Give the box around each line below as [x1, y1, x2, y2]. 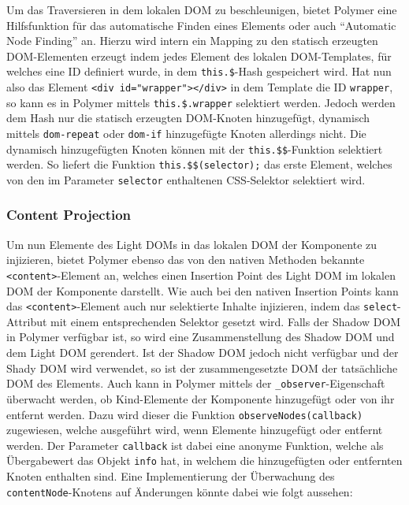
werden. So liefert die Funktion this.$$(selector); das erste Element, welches [6, 156, 392, 173]
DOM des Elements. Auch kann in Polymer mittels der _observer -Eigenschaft [6, 375, 385, 392]
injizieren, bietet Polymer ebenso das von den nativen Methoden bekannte [6, 251, 365, 268]
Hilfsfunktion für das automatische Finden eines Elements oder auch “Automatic [6, 17, 396, 33]
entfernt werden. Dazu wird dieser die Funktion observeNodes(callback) [6, 406, 363, 422]
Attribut [6, 313, 47, 329]
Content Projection [6, 205, 132, 225]
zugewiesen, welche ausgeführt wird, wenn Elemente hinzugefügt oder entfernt [6, 421, 383, 438]
